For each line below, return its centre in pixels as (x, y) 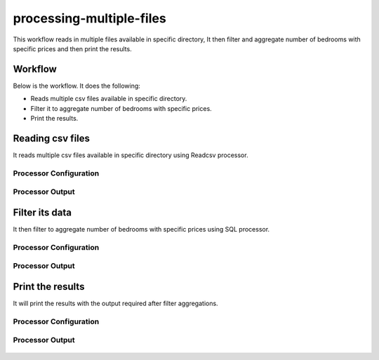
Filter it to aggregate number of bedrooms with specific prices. (121, 108)
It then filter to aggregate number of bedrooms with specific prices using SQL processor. (141, 229)
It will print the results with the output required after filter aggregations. (115, 303)
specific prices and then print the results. (73, 48)
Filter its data (42, 212)
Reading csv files (52, 138)
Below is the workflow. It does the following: (77, 86)
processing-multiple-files (89, 18)
